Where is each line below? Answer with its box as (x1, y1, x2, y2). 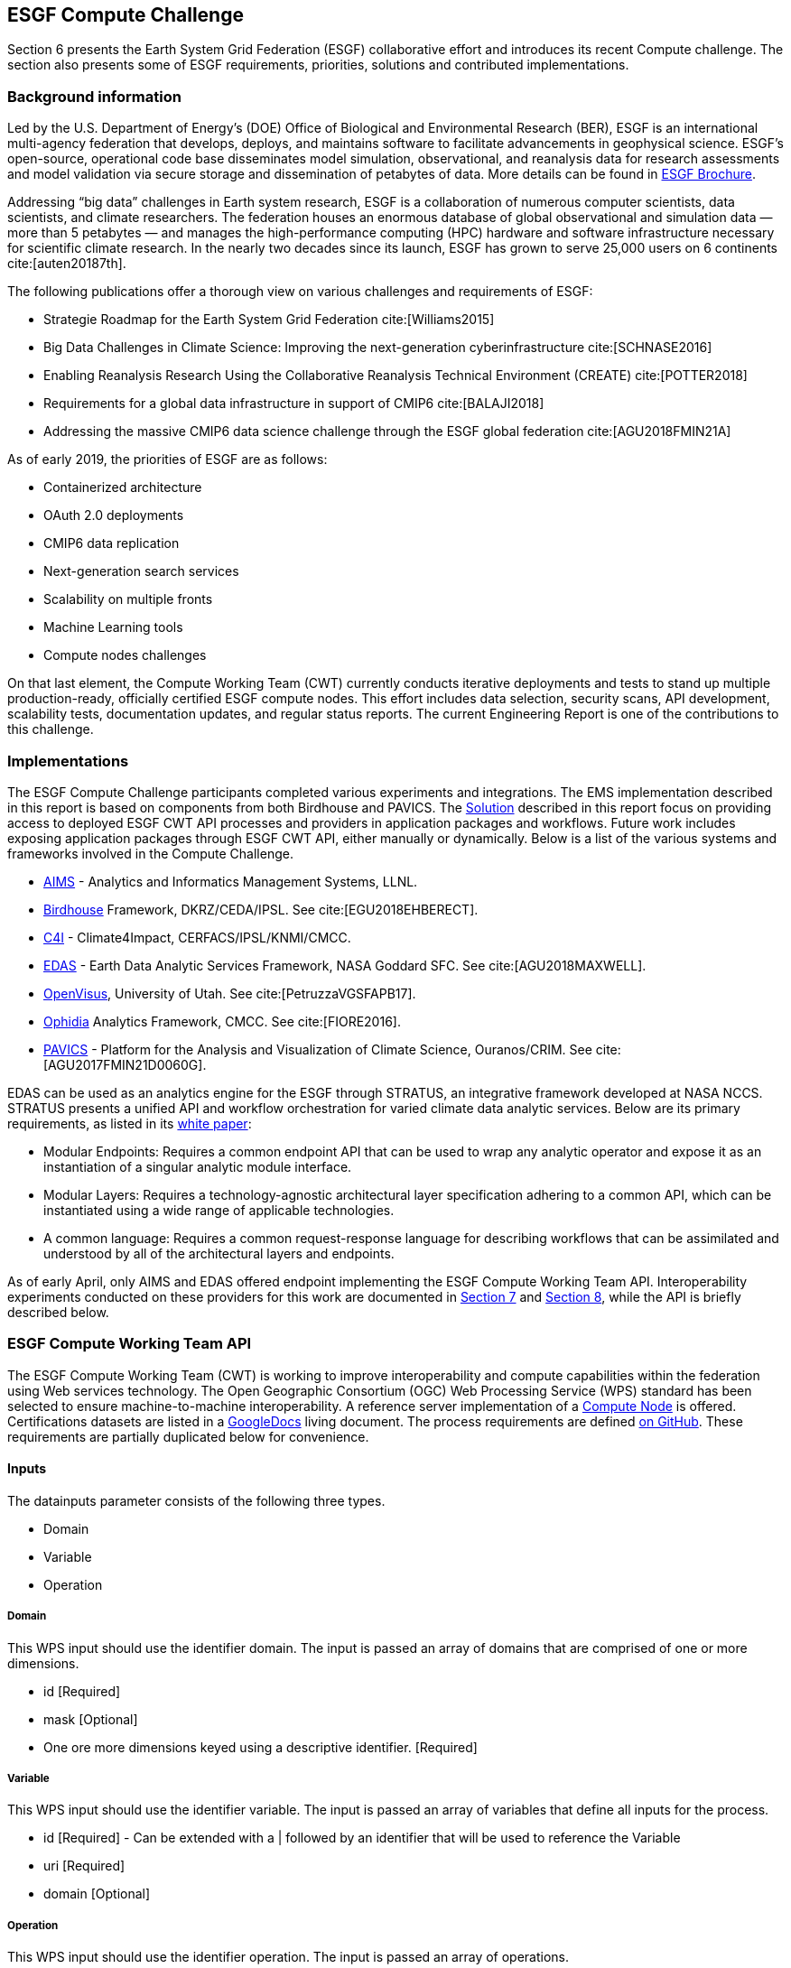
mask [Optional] (43, 1711, 138, 1727)
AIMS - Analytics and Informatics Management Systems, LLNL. (43, 873, 418, 889)
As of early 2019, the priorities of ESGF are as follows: (7, 451, 328, 468)
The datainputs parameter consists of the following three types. (7, 1492, 386, 1508)
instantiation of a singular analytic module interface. (43, 1158, 352, 1174)
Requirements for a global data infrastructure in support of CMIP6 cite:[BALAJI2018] (43, 395, 544, 412)
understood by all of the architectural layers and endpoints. (43, 1245, 395, 1261)
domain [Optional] (43, 1886, 151, 1902)
